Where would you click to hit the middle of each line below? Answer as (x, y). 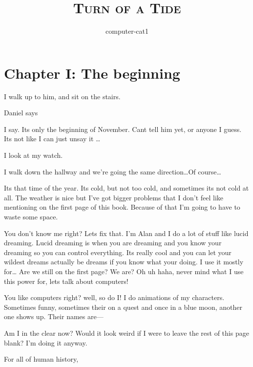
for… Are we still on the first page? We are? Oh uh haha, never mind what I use (124, 271)
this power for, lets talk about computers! (66, 281)
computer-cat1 (127, 31)
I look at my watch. (33, 155)
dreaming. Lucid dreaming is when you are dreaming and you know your (113, 243)
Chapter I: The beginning (92, 73)
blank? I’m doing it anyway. (46, 342)
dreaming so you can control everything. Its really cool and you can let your (118, 252)
